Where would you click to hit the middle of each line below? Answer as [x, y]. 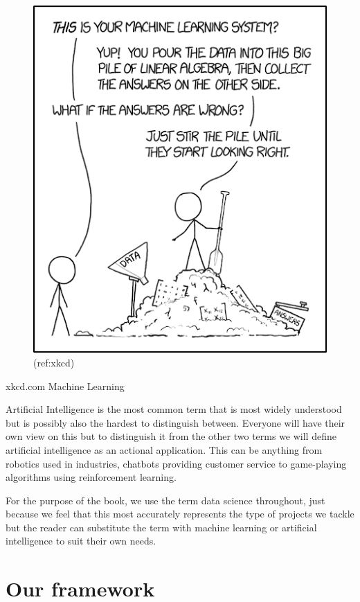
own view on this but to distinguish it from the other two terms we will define [171, 436]
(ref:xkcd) [54, 362]
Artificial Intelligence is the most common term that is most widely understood [174, 409]
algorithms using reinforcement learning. [91, 477]
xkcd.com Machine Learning [65, 386]
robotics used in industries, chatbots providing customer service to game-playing [176, 463]
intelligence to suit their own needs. [81, 541]
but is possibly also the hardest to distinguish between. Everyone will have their [175, 422]
